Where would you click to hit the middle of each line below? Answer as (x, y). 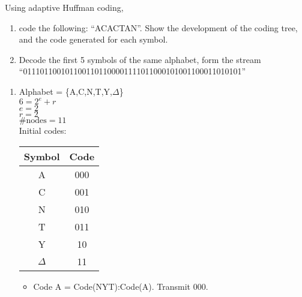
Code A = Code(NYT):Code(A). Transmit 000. (121, 286)
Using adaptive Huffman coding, (64, 7)
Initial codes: (43, 130)
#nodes (33, 121)
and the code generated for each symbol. (93, 39)
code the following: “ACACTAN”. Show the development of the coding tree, (158, 27)
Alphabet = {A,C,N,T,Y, (65, 91)
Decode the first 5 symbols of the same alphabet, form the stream (140, 59)
